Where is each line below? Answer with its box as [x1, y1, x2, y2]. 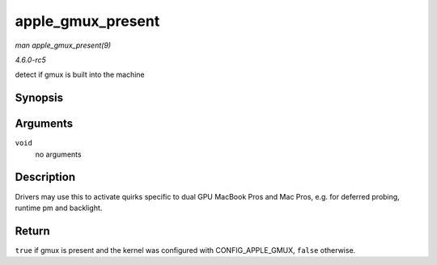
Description [15, 170, 76, 184]
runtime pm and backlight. [15, 203, 103, 212]
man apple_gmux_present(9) [15, 40, 112, 50]
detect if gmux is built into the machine [15, 69, 145, 80]
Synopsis [15, 91, 64, 105]
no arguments [35, 149, 82, 159]
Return [15, 224, 50, 238]
